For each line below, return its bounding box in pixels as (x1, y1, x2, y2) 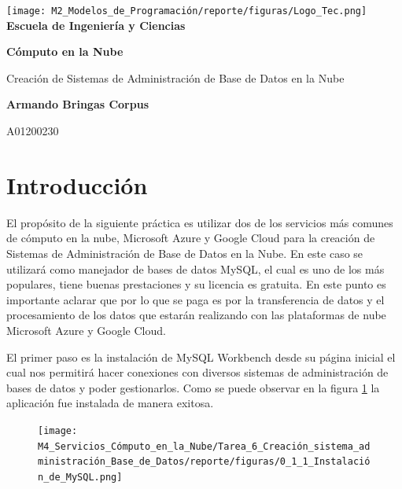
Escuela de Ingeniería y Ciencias (6, 17, 186, 33)
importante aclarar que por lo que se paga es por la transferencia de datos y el (6, 291, 385, 307)
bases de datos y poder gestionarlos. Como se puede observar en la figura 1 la (6, 379, 380, 395)
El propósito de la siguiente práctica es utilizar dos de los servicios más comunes (6, 214, 393, 230)
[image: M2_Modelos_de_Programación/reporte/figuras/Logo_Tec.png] (6, 6, 367, 17)
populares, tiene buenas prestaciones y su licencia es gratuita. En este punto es (6, 276, 386, 292)
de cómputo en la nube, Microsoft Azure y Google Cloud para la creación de (6, 230, 375, 246)
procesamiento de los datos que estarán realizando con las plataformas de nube (6, 307, 386, 323)
